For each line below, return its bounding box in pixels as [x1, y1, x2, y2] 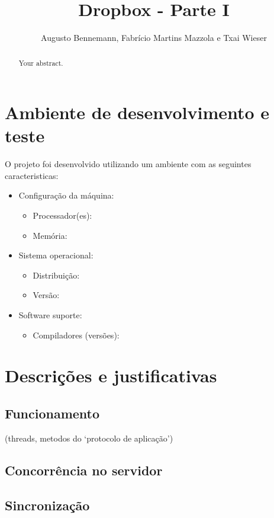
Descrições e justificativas [5, 363, 217, 388]
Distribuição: [33, 268, 80, 281]
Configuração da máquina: [18, 189, 114, 202]
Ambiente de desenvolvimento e [5, 100, 270, 124]
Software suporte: [18, 309, 82, 321]
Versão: [33, 289, 60, 301]
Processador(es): [33, 209, 92, 222]
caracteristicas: [5, 169, 59, 181]
